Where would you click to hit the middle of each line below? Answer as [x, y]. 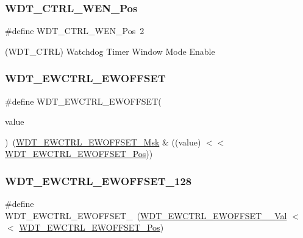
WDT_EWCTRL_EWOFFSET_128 [98, 180]
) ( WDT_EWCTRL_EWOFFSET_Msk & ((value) [103, 142]
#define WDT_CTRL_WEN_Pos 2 [75, 31]
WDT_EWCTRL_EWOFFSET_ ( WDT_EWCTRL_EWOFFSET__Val [146, 215]
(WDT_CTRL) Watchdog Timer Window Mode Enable [110, 51]
